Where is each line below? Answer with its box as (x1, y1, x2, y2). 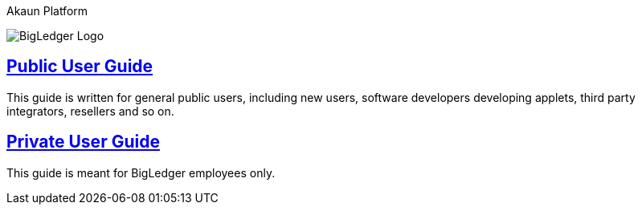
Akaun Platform (6, 4, 88, 18)
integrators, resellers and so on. (6, 103, 174, 118)
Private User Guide (6, 132, 160, 152)
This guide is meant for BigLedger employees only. (6, 165, 276, 180)
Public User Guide (6, 56, 153, 77)
